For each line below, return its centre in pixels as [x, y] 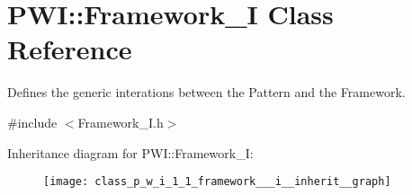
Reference [70, 49]
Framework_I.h [121, 122]
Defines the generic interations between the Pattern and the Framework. [206, 92]
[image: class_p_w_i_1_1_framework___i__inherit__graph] [217, 182]
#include [32, 122]
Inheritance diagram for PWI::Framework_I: [130, 152]
